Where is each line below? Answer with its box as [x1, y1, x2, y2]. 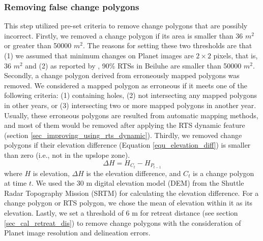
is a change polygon [193, 167, 254, 178]
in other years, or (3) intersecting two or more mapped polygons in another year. [4, 99, 256, 110]
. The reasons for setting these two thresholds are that [83, 40, 252, 51]
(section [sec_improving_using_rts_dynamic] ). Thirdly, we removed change [4, 129, 242, 140]
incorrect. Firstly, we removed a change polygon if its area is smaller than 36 [4, 30, 243, 41]
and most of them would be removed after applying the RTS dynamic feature [4, 120, 245, 130]
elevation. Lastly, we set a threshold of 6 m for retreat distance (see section [4, 208, 238, 218]
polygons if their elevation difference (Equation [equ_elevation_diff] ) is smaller [4, 140, 251, 150]
